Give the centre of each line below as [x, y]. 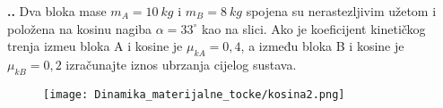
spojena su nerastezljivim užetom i [341, 11]
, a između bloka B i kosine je [322, 46]
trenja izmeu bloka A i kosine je [95, 46]
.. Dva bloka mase [57, 11]
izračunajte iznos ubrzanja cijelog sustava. [181, 64]
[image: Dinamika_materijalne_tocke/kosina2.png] [194, 94]
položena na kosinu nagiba [80, 28]
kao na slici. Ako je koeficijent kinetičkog [313, 28]
